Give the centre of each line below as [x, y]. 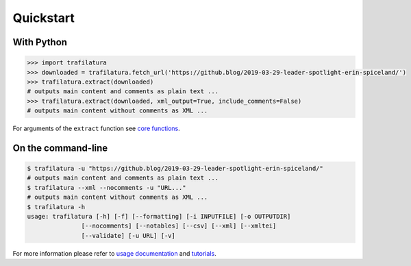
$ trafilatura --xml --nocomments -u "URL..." [107, 188]
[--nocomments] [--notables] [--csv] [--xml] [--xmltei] [179, 226]
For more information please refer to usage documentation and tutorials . [114, 253]
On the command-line [60, 148]
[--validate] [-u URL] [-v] [128, 235]
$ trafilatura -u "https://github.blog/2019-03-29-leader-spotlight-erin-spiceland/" [175, 169]
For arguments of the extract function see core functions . [97, 129]
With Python [40, 42]
